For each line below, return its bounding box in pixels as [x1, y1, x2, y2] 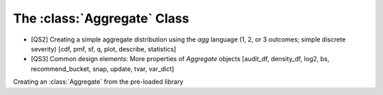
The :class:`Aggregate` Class [13, 11, 189, 26]
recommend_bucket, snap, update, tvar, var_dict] [30, 64, 174, 73]
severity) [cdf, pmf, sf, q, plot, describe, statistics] [30, 44, 177, 53]
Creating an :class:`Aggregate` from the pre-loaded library [13, 77, 184, 86]
